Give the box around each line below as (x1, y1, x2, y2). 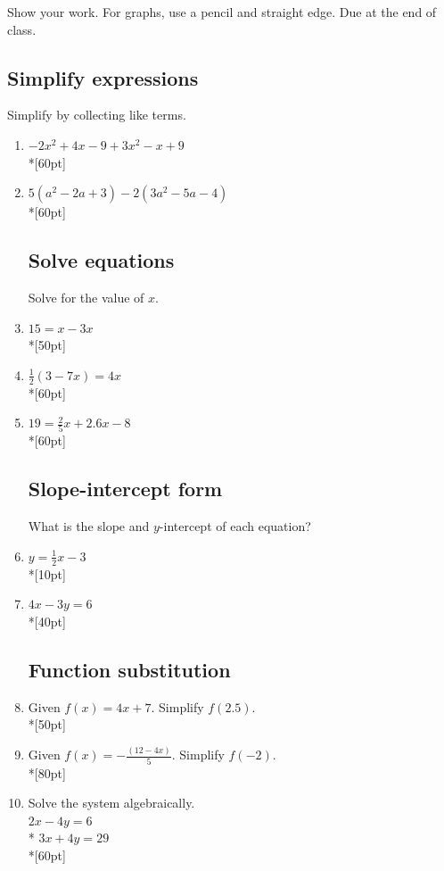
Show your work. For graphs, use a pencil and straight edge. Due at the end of (7, 3, 437, 21)
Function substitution (28, 655, 231, 683)
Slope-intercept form (28, 475, 223, 502)
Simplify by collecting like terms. (7, 105, 186, 124)
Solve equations (28, 246, 175, 274)
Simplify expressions (7, 63, 199, 91)
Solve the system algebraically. (28, 793, 195, 812)
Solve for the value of (28, 287, 144, 306)
